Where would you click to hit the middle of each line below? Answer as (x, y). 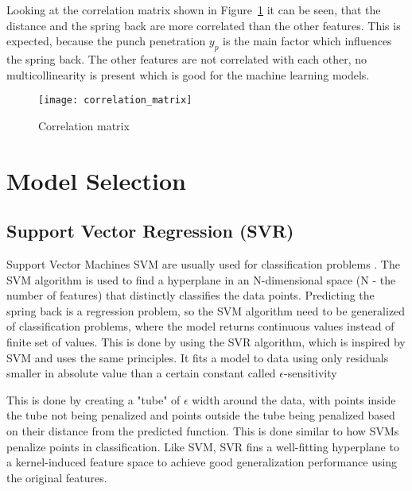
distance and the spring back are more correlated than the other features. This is (204, 25)
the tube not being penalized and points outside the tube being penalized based (201, 415)
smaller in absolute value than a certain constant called (141, 373)
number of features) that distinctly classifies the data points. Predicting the (190, 295)
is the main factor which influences (307, 41)
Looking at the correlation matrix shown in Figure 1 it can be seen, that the (194, 10)
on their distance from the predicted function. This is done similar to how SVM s (203, 430)
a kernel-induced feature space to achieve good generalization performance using (202, 462)
